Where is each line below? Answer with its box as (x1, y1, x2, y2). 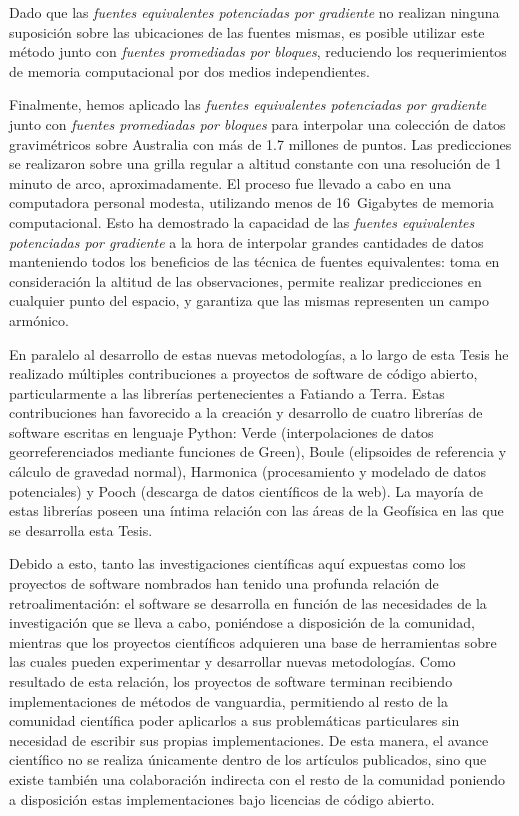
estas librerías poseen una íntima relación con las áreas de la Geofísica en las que (9, 500, 504, 521)
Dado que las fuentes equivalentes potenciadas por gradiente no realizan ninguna (9, 2, 500, 22)
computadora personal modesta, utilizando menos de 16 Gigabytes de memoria (9, 192, 495, 213)
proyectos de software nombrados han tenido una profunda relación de (9, 573, 439, 594)
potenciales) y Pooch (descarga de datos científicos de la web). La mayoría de (9, 480, 483, 501)
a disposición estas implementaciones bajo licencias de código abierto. (9, 788, 435, 809)
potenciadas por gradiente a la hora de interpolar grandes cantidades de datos (9, 231, 484, 252)
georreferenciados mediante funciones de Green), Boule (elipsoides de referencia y (9, 441, 507, 462)
